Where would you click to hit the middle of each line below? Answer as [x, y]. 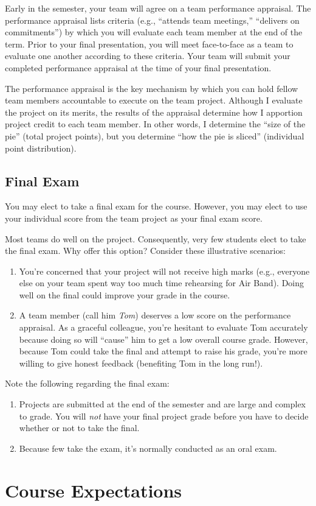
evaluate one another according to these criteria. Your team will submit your [148, 56]
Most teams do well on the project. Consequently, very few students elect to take [156, 238]
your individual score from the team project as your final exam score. [134, 218]
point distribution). [41, 148]
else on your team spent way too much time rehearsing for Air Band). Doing [162, 283]
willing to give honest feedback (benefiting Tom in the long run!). [141, 363]
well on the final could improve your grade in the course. [125, 294]
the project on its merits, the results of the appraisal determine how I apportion [154, 112]
